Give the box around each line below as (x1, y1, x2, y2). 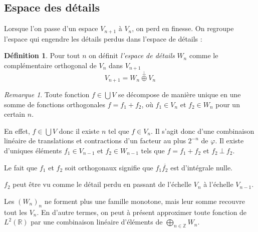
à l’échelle (203, 179, 233, 189)
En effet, (4, 125, 30, 136)
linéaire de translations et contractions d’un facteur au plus (4, 135, 186, 146)
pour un (215, 99, 240, 109)
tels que (141, 145, 165, 155)
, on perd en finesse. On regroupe (132, 23, 234, 34)
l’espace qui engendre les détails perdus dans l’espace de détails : (4, 33, 202, 44)
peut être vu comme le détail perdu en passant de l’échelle (13, 179, 192, 189)
